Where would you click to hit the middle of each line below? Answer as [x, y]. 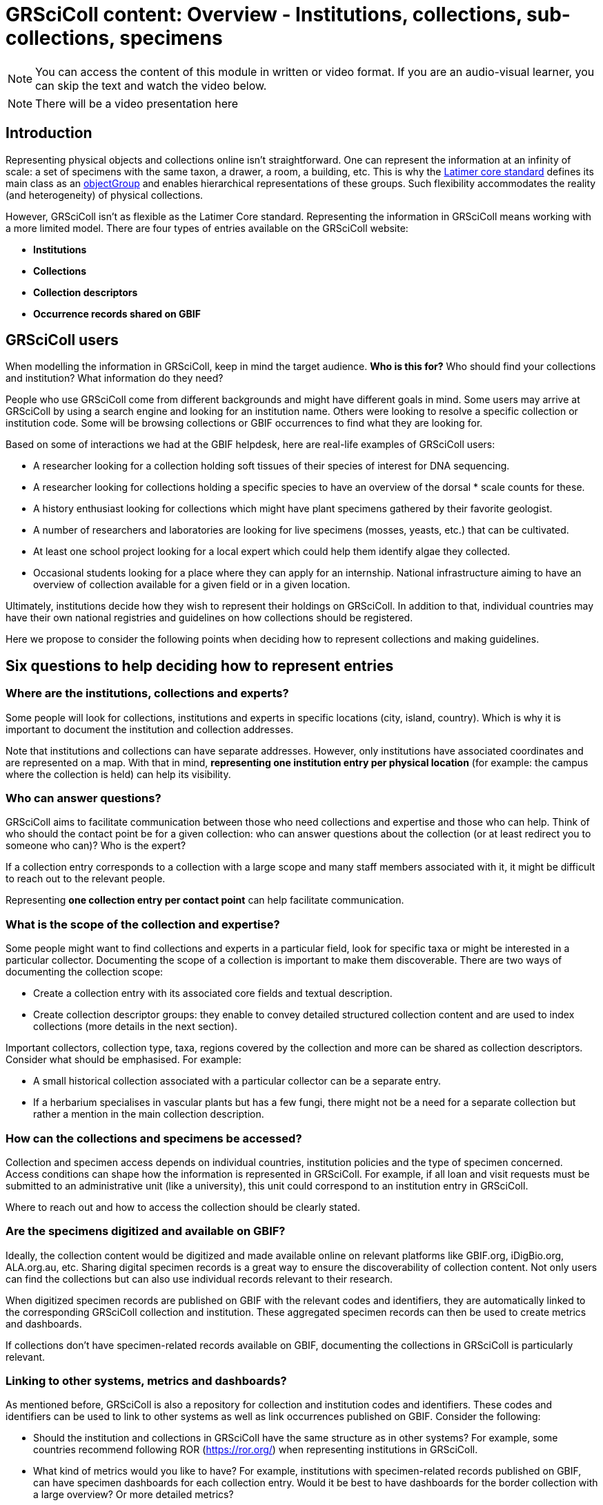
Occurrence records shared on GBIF [117, 313]
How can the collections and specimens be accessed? [154, 1138]
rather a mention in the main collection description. [149, 1114]
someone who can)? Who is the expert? [96, 846]
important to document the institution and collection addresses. [150, 729]
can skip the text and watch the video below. [151, 85]
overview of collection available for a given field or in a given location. [192, 585]
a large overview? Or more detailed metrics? [134, 1495]
